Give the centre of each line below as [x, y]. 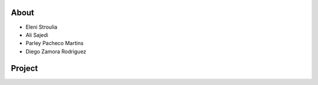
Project [24, 68]
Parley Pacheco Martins [54, 43]
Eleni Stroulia [42, 27]
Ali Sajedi [37, 35]
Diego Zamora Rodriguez [56, 51]
